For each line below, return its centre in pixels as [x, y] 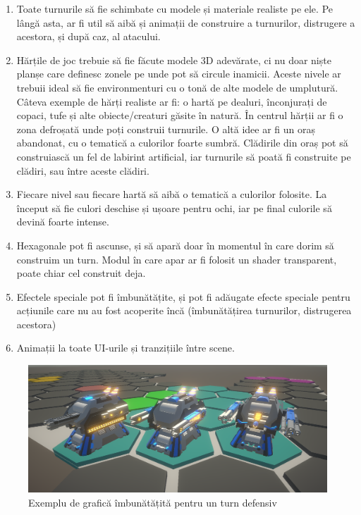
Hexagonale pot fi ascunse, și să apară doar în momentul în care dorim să [175, 245]
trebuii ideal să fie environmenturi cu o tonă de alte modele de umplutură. [177, 87]
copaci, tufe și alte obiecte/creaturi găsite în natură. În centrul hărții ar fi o [180, 115]
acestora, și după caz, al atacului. [88, 36]
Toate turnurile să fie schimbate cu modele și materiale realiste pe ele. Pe [175, 8]
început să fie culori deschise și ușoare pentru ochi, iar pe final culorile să [174, 207]
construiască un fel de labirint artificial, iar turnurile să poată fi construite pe [184, 156]
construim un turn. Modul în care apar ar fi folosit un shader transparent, [177, 259]
